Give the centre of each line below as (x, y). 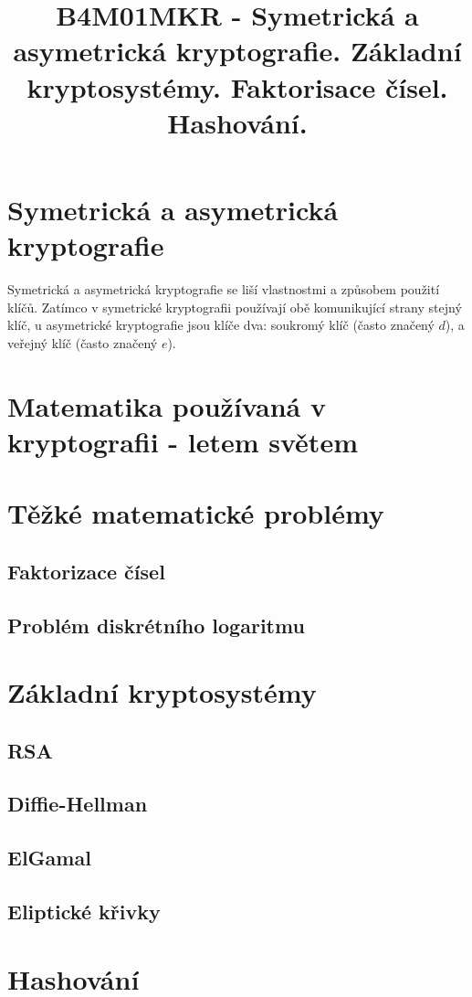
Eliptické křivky (84, 912)
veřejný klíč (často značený (83, 342)
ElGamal (49, 858)
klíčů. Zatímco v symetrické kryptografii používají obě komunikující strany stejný (235, 307)
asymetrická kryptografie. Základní (237, 51)
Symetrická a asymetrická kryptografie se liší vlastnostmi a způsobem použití (224, 289)
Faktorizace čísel (86, 571)
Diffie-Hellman (78, 804)
